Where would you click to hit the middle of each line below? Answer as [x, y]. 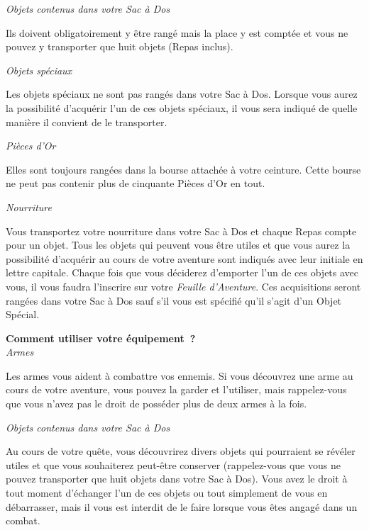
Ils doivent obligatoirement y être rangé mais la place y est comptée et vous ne [177, 32]
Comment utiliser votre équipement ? [101, 338]
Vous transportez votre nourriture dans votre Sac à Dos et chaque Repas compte [181, 231]
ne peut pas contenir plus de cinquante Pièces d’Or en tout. [136, 183]
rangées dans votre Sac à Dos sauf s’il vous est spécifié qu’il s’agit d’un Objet [174, 300]
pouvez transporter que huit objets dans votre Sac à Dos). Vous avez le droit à [177, 479]
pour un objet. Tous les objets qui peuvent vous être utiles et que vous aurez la [178, 245]
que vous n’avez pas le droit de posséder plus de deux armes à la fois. [156, 404]
